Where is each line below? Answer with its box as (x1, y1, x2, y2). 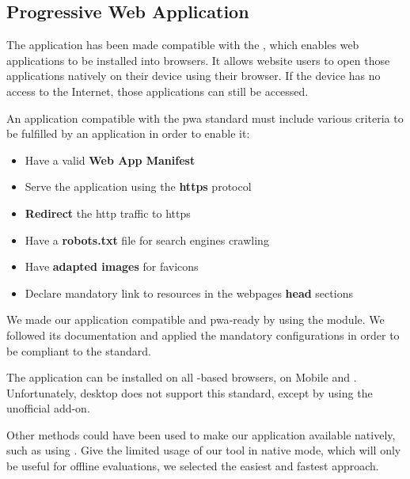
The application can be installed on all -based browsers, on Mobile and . (6, 369, 357, 386)
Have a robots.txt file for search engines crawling (25, 231, 269, 248)
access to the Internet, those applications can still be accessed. (6, 82, 309, 99)
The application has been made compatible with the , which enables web (6, 36, 359, 53)
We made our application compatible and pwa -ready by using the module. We (6, 311, 385, 328)
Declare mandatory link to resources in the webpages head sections (25, 284, 353, 301)
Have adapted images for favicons (25, 258, 199, 275)
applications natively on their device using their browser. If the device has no (6, 67, 381, 84)
